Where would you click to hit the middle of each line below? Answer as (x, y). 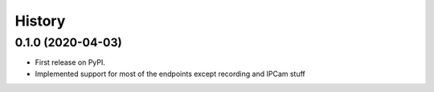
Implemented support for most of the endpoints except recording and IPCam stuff (170, 74)
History (40, 21)
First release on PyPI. (70, 62)
